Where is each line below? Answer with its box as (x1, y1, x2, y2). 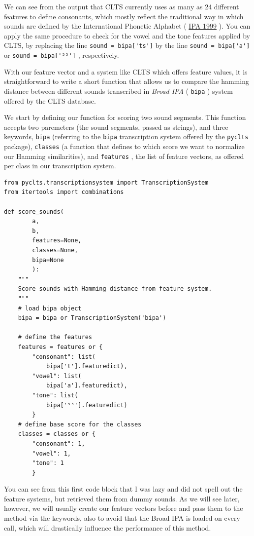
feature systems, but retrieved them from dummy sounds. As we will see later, (4, 493, 240, 503)
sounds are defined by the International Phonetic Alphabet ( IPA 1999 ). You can (4, 21, 251, 31)
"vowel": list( (32, 372, 82, 380)
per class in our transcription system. (4, 160, 116, 171)
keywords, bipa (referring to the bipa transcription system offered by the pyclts (4, 131, 249, 142)
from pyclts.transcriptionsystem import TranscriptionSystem (4, 179, 209, 186)
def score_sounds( (4, 208, 64, 215)
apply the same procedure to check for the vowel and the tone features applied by (4, 30, 251, 40)
